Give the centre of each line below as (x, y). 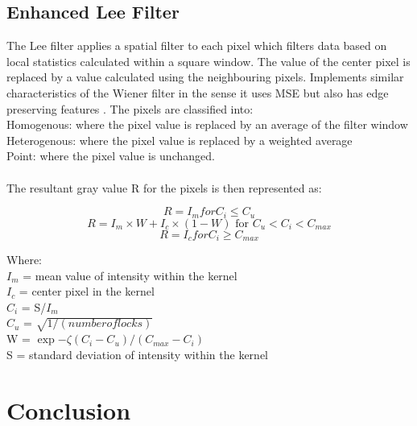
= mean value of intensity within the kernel (130, 275)
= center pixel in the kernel (87, 291)
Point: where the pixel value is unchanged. (111, 156)
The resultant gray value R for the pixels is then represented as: (164, 187)
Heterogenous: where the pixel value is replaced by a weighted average (180, 140)
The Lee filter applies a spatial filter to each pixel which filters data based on (197, 45)
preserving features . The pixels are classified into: (130, 108)
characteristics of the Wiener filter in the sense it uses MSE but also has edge (198, 92)
